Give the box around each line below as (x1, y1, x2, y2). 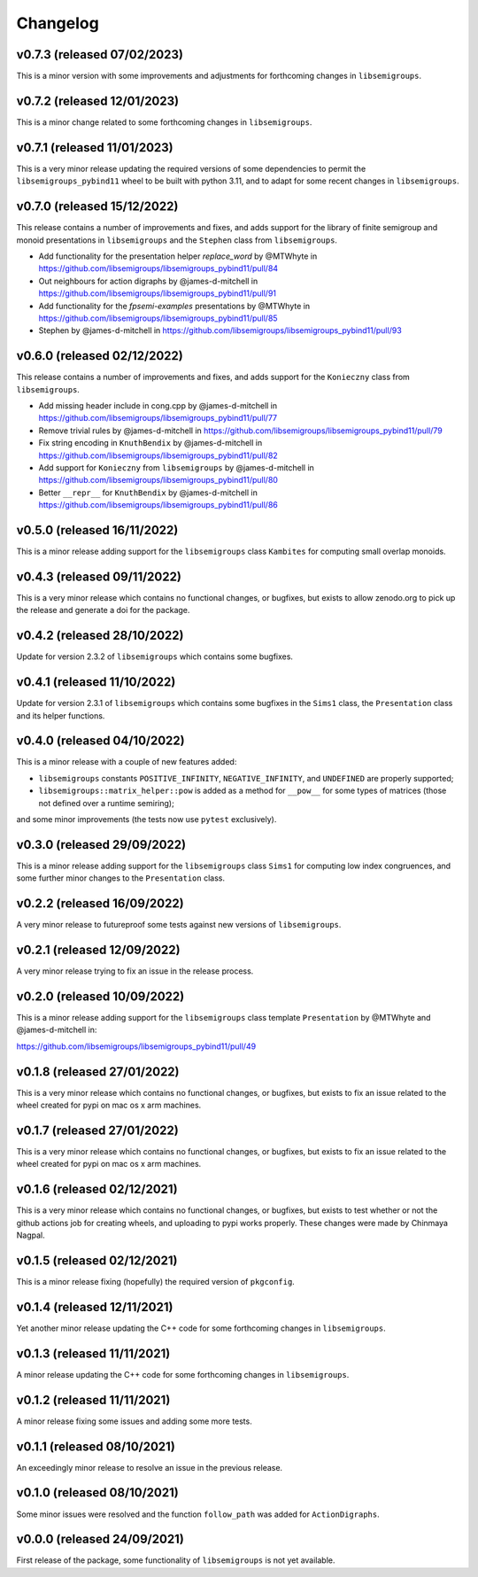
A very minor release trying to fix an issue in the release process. (16, 966, 254, 976)
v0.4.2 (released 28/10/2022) (16, 628, 184, 643)
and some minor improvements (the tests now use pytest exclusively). (16, 813, 277, 824)
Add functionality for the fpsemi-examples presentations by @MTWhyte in (38, 300, 310, 311)
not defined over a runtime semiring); (38, 797, 174, 808)
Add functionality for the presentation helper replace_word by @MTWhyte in (38, 251, 318, 261)
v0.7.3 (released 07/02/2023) (16, 47, 183, 62)
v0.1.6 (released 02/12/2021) (16, 1182, 178, 1197)
